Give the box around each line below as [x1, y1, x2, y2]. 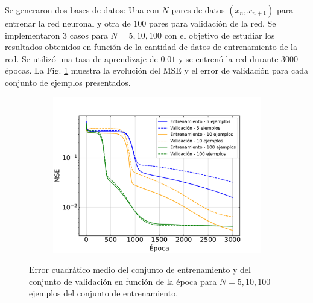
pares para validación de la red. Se [148, 17, 276, 29]
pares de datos [171, 4, 225, 16]
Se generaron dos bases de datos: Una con [5, 4, 159, 16]
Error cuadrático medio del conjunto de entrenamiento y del [29, 263, 251, 276]
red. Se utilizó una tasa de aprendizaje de [5, 52, 158, 65]
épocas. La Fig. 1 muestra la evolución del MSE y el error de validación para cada [5, 64, 308, 77]
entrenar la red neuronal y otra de [5, 17, 131, 29]
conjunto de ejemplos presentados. [5, 75, 131, 88]
